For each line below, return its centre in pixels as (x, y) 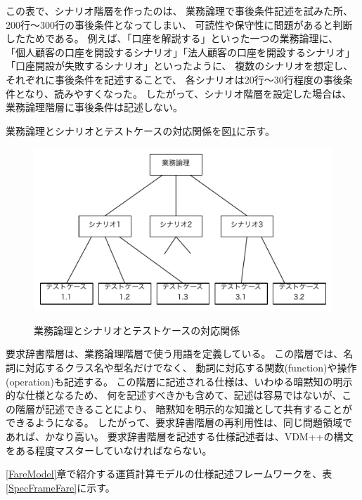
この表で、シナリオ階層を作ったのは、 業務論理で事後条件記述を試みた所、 (180, 11)
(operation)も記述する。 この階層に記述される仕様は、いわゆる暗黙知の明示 (179, 381)
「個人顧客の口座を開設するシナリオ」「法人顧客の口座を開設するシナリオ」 (180, 52)
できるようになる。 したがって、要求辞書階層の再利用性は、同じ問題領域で (179, 422)
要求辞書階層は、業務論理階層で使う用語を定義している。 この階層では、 (175, 354)
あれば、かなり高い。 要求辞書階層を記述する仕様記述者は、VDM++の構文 (180, 436)
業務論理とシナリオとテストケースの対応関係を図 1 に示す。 (140, 130)
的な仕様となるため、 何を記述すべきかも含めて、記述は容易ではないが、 (174, 395)
